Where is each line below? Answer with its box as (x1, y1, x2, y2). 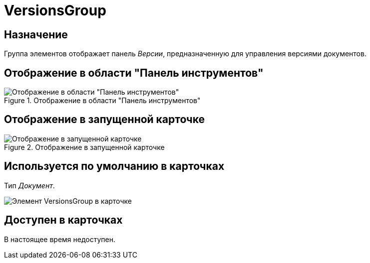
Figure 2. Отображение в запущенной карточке (4, 142, 165, 151)
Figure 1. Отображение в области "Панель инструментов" (4, 96, 201, 105)
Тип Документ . (4, 181, 55, 190)
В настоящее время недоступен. (4, 235, 115, 244)
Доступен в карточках (4, 214, 123, 227)
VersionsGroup (4, 2, 106, 19)
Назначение (4, 28, 68, 41)
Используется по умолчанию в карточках (4, 160, 225, 173)
